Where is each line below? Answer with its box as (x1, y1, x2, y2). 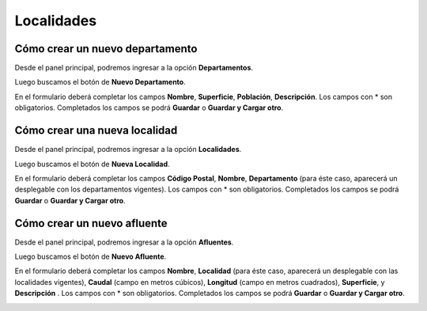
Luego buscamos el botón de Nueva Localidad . (14, 159, 170, 169)
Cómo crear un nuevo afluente (14, 216, 168, 229)
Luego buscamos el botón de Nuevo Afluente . (14, 252, 167, 261)
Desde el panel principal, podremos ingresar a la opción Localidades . (14, 145, 242, 154)
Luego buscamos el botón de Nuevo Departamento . (14, 78, 186, 87)
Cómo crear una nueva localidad (14, 123, 178, 138)
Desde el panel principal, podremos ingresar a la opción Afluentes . (14, 237, 234, 247)
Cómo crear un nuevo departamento (14, 42, 198, 55)
